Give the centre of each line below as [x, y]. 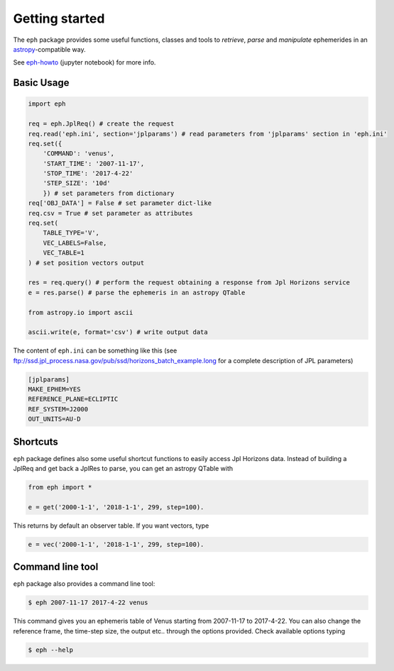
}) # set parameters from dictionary [109, 193]
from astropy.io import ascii [81, 312]
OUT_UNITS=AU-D [54, 419]
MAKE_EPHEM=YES [54, 389]
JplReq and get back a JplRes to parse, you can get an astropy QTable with [123, 469]
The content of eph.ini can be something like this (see [95, 350]
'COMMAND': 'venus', [79, 154]
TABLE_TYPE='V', [71, 233]
